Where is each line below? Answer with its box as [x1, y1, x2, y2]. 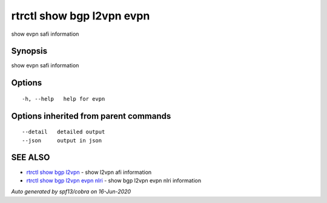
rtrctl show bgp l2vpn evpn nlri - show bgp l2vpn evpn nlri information [26, 176, 202, 184]
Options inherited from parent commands [11, 111, 171, 121]
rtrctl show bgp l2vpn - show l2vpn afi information [26, 168, 152, 176]
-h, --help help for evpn [22, 95, 105, 102]
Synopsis [11, 46, 48, 56]
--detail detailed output [22, 128, 105, 136]
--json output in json [22, 137, 102, 144]
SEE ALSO [11, 152, 50, 163]
